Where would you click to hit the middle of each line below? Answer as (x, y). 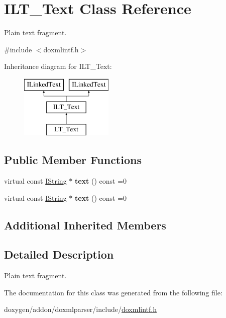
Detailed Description (59, 254)
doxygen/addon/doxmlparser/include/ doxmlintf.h (80, 309)
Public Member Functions (73, 160)
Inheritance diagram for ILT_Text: (58, 66)
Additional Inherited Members (85, 225)
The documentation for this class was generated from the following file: (113, 292)
